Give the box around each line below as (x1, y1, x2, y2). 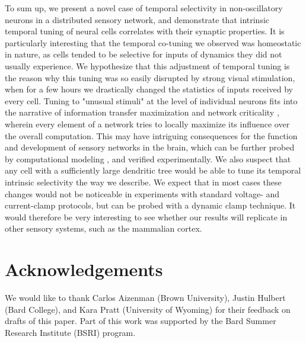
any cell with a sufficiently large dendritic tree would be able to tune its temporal (5, 164, 301, 177)
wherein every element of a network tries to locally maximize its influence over (5, 117, 290, 130)
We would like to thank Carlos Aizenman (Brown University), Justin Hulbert (5, 291, 286, 303)
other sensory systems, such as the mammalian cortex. (5, 222, 202, 235)
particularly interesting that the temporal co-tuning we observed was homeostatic (5, 36, 301, 49)
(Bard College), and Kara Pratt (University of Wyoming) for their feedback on (5, 303, 291, 315)
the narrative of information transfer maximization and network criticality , (5, 106, 279, 118)
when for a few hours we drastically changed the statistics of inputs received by (5, 83, 293, 95)
